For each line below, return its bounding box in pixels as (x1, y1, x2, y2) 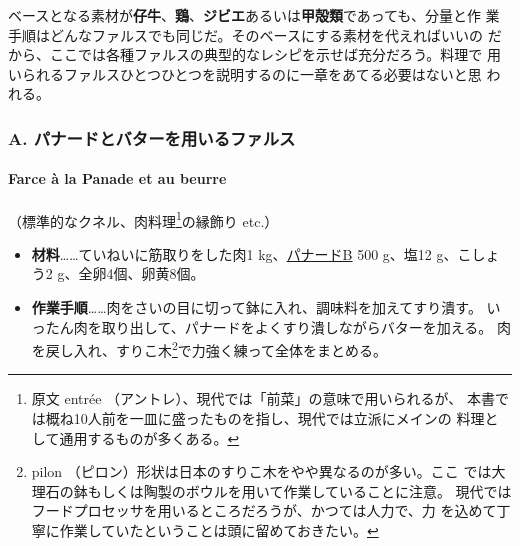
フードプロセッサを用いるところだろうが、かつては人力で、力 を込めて (31, 500, 497, 521)
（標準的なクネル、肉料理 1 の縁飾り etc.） (8, 207, 279, 231)
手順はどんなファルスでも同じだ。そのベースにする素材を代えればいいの (8, 24, 484, 45)
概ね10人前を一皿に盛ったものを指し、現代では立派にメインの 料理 (45, 408, 485, 429)
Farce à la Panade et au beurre (8, 168, 227, 189)
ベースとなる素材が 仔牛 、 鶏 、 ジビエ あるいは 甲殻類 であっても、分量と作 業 (8, 5, 500, 25)
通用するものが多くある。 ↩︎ (59, 427, 240, 448)
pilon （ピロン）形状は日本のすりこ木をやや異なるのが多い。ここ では (31, 461, 492, 482)
